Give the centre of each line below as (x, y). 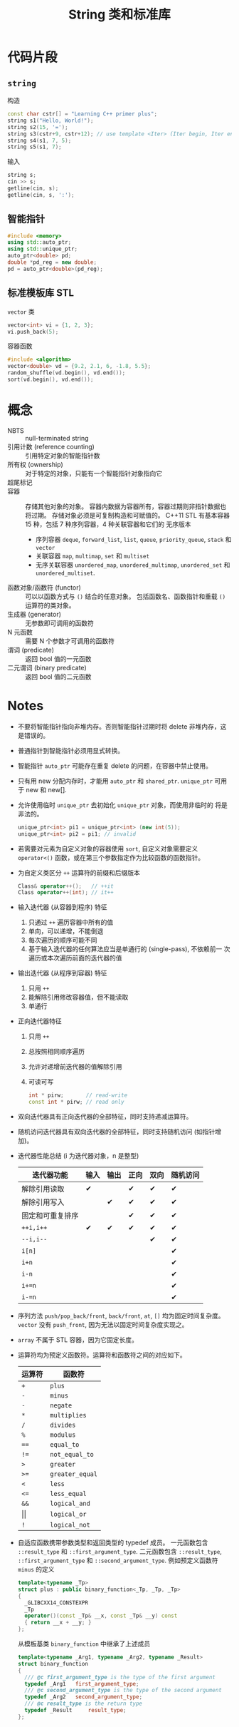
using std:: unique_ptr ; (43, 249)
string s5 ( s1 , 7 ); (34, 147)
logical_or (68, 1514)
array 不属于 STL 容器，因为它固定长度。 (78, 1340)
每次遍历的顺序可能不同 (63, 940)
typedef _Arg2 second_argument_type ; (84, 1697)
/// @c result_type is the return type (84, 1704)
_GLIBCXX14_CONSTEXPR (57, 1603)
